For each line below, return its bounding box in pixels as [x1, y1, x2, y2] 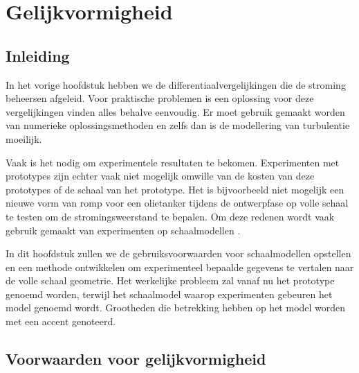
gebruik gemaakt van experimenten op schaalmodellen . [6, 223, 241, 237]
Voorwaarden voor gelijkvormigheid [6, 348, 266, 370]
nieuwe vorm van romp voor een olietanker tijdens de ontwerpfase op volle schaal [6, 196, 349, 210]
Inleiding [6, 44, 70, 66]
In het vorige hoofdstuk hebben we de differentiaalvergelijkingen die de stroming [6, 77, 346, 92]
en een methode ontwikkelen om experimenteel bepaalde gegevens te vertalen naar [6, 259, 354, 274]
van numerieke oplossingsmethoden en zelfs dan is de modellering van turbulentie [6, 118, 350, 132]
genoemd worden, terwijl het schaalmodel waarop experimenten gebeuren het [6, 286, 333, 301]
